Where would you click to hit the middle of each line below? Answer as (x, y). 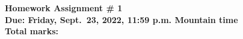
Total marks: (32, 31)
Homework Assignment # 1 (64, 8)
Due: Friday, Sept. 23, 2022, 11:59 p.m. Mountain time (121, 19)
